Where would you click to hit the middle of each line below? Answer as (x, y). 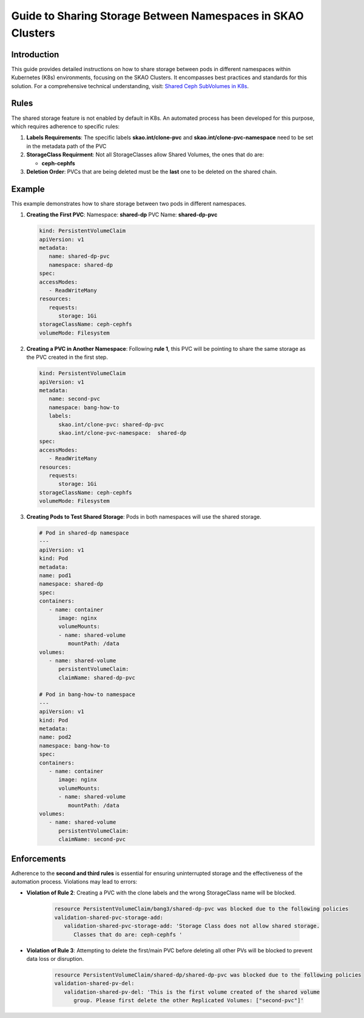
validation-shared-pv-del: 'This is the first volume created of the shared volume (192, 992)
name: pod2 (55, 737)
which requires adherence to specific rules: (66, 126)
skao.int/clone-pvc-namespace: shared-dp (123, 433)
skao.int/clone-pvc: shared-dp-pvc (111, 424)
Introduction (35, 54)
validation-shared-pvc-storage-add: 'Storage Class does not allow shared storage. (192, 926)
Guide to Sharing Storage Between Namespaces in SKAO (157, 16)
